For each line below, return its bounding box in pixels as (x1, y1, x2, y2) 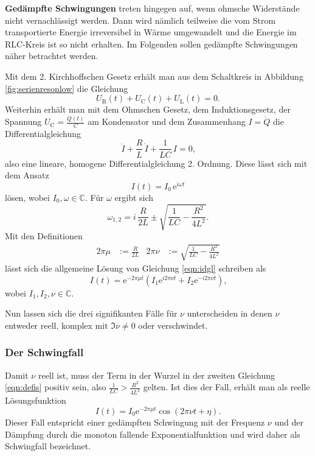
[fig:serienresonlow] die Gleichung (5, 82, 128, 94)
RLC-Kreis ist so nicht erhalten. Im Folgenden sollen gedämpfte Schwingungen (5, 37, 298, 50)
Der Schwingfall (5, 345, 84, 360)
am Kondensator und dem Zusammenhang (88, 115, 246, 128)
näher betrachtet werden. (5, 49, 99, 62)
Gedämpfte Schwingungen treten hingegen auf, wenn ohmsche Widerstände (5, 2, 300, 14)
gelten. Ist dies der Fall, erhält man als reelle (143, 381, 310, 393)
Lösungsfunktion (5, 394, 66, 407)
